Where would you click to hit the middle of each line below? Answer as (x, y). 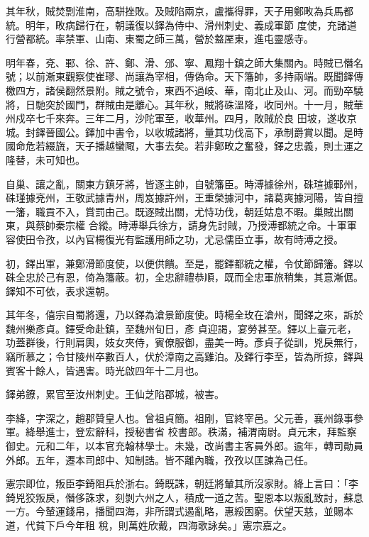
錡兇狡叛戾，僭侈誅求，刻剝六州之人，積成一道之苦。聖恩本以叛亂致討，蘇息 (184, 497)
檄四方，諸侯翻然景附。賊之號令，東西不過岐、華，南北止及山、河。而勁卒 (180, 90)
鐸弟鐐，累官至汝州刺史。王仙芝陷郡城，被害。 (115, 394)
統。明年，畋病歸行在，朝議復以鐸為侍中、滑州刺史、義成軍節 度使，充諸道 (181, 24)
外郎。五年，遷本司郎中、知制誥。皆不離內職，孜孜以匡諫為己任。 (160, 459)
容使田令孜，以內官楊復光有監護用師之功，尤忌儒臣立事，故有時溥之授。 (175, 239)
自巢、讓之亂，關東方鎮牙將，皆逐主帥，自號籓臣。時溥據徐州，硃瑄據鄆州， (184, 183)
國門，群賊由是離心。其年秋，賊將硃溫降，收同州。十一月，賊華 (214, 104)
